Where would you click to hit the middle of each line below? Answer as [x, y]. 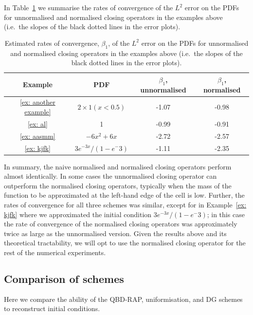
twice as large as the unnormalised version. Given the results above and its [115, 233]
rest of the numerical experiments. [55, 252]
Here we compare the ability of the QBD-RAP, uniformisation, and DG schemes [123, 299]
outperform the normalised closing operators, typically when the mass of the [118, 185]
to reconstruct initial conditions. [52, 308]
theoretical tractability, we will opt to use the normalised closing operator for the [125, 243]
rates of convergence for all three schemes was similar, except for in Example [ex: [125, 204]
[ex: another [37, 102]
